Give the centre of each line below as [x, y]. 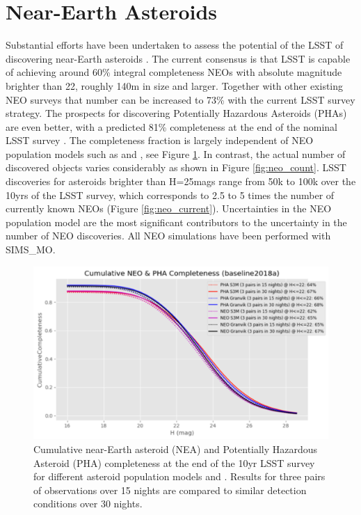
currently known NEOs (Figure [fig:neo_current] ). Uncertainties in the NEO [169, 208]
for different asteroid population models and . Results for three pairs [179, 476]
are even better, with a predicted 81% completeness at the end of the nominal [172, 126]
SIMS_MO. [31, 249]
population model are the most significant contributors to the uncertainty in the [176, 222]
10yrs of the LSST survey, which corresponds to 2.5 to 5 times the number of [170, 195]
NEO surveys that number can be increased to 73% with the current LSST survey [180, 99]
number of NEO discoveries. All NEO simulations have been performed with [168, 236]
